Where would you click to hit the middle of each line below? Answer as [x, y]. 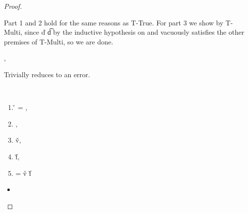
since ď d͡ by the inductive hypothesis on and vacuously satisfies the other [134, 32]
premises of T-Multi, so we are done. [59, 41]
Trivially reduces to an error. [47, 74]
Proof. [13, 6]
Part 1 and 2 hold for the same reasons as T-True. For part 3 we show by [114, 22]
